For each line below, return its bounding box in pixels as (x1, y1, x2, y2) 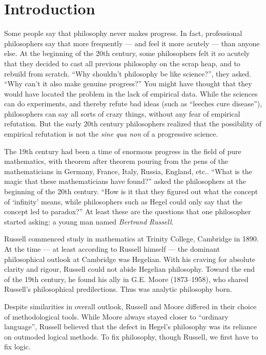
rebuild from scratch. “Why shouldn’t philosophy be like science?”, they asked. (4, 68, 251, 79)
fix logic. (4, 341, 31, 352)
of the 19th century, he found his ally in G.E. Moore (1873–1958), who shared (4, 273, 249, 284)
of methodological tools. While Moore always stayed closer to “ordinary (4, 311, 229, 322)
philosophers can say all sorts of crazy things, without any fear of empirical (4, 108, 240, 119)
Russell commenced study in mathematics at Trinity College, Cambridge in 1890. (4, 233, 259, 244)
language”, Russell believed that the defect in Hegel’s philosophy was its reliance (4, 321, 257, 332)
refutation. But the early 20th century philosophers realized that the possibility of (4, 118, 262, 129)
